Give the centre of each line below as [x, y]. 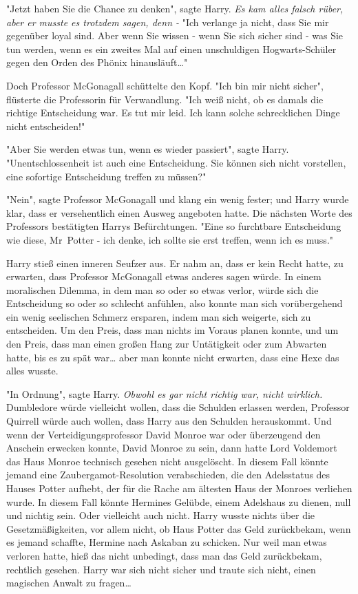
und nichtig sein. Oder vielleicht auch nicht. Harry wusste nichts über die [161, 515]
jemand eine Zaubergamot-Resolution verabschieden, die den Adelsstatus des [168, 475]
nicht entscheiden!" [46, 126]
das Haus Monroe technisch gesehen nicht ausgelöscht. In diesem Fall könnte [167, 461]
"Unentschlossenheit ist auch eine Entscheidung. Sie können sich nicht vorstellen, [176, 162]
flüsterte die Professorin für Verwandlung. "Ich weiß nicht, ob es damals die [165, 99]
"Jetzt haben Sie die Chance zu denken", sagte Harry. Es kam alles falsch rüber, [175, 8]
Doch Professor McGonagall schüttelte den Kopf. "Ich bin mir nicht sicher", [165, 85]
